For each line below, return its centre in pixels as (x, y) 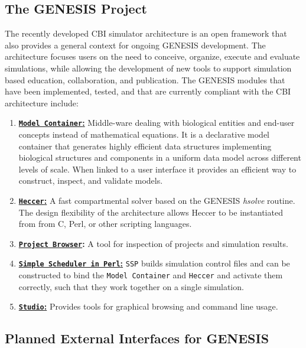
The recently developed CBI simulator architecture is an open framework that (146, 33)
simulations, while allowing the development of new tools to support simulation (148, 68)
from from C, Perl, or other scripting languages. (105, 224)
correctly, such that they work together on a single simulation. (131, 286)
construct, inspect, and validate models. (91, 180)
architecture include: (42, 103)
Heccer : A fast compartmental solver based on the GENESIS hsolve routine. (157, 200)
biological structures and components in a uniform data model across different (160, 157)
